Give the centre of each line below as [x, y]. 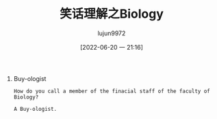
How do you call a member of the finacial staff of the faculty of [112, 91]
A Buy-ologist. [35, 109]
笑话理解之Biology [112, 14]
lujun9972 [112, 33]
